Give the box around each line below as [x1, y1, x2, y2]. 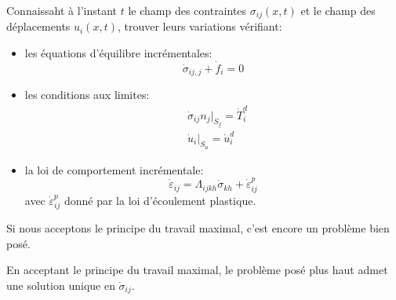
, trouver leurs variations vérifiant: [117, 18, 282, 35]
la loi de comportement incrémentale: [24, 161, 204, 177]
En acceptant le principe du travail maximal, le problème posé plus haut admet [6, 262, 388, 278]
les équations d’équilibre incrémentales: [24, 45, 213, 61]
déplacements [6, 18, 71, 35]
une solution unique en [6, 276, 115, 293]
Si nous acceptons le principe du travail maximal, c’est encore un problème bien [6, 220, 390, 236]
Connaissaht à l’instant [6, 2, 118, 18]
